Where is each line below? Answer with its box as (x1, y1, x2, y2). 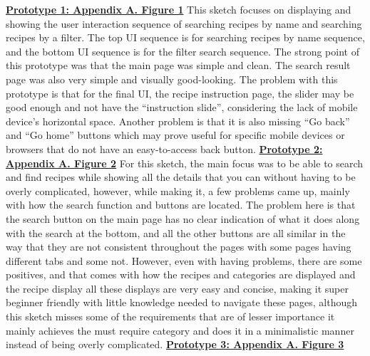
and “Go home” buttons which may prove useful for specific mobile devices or (6, 127, 345, 142)
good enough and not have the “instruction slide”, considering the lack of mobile (6, 100, 358, 115)
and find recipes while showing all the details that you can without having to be (6, 169, 356, 184)
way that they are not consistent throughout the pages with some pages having (6, 239, 351, 254)
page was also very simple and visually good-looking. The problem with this (6, 71, 338, 86)
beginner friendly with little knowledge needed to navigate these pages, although (6, 295, 357, 310)
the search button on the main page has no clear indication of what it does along (6, 211, 360, 226)
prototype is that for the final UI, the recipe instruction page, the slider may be (6, 85, 354, 100)
